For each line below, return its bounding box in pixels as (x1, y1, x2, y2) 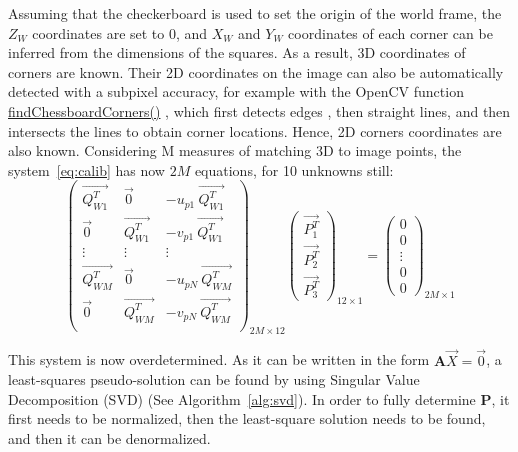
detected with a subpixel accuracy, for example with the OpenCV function (8, 81, 464, 102)
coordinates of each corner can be (288, 22, 493, 43)
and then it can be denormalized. (8, 428, 211, 449)
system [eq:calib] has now (8, 159, 165, 180)
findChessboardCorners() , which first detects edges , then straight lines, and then (8, 100, 511, 121)
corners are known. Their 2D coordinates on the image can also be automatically (8, 61, 504, 82)
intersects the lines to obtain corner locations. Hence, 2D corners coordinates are (8, 120, 502, 141)
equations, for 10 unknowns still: (194, 159, 394, 180)
